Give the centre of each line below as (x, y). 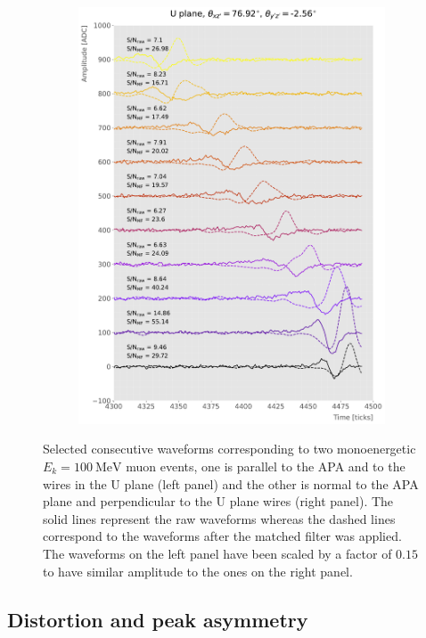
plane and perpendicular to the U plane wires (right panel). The (218, 501)
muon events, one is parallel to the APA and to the (266, 466)
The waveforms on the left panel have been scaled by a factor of (217, 553)
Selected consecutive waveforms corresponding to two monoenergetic (229, 449)
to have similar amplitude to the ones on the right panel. (198, 571)
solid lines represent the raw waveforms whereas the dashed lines (219, 518)
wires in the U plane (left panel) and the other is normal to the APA (231, 483)
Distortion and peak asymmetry (158, 619)
